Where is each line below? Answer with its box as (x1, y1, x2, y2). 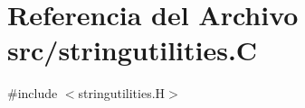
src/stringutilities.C (7, 31, 258, 68)
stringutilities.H (78, 84, 166, 103)
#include (7, 84, 58, 103)
